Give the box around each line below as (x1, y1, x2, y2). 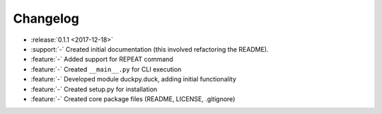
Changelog (13, 11, 79, 26)
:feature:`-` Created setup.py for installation (30, 85, 158, 93)
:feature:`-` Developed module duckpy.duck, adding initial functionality (30, 75, 237, 84)
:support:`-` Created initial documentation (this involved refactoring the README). (30, 45, 269, 53)
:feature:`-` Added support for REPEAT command (30, 55, 173, 64)
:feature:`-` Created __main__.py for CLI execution (30, 64, 182, 74)
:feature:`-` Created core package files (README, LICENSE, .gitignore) (30, 94, 236, 103)
